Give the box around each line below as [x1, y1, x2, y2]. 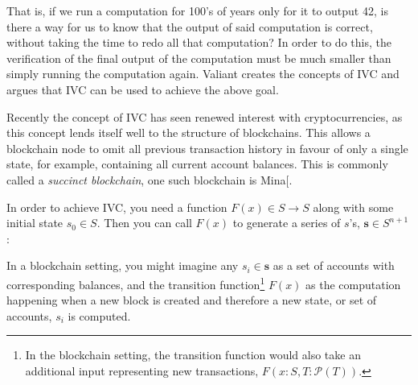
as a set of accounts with [273, 257, 395, 274]
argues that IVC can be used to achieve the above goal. [6, 81, 279, 97]
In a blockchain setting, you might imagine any [6, 257, 239, 274]
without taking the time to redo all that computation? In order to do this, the [6, 34, 391, 51]
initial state [6, 214, 64, 231]
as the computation [305, 275, 401, 292]
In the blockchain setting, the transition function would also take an [25, 346, 361, 363]
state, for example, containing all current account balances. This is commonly [6, 155, 388, 172]
